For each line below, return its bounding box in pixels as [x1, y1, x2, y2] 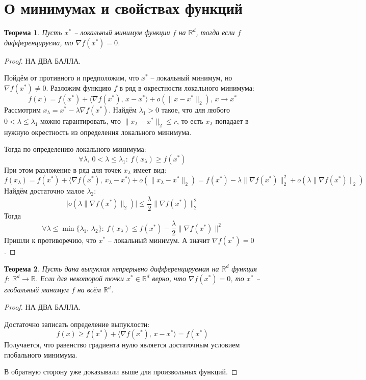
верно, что [152, 273, 186, 284]
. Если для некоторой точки [35, 273, 124, 284]
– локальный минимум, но [150, 72, 232, 83]
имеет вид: [133, 164, 167, 175]
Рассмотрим [4, 104, 41, 115]
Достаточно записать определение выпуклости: [4, 318, 150, 329]
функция [231, 263, 257, 274]
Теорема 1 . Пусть [4, 27, 62, 38]
